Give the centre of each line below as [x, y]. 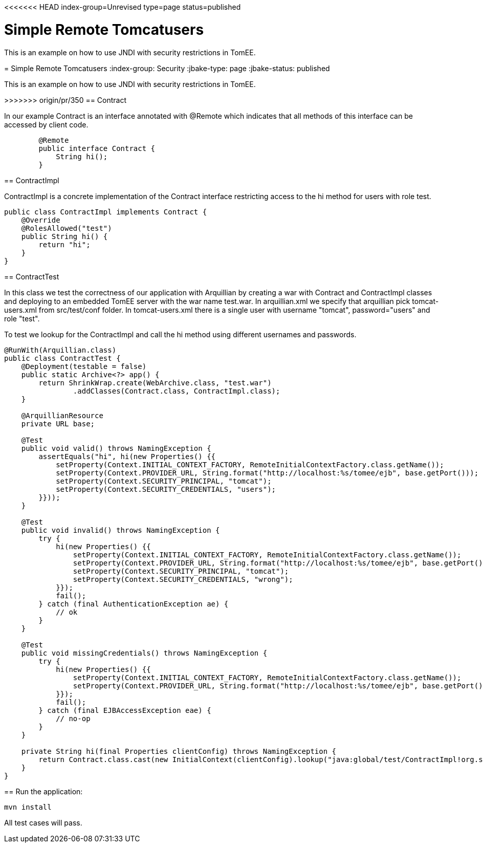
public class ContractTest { [62, 358]
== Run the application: [43, 791]
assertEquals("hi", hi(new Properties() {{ [127, 456]
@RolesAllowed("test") [67, 228]
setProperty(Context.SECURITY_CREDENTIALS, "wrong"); [183, 579]
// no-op [73, 718]
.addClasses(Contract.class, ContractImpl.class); [177, 391]
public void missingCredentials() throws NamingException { [144, 653]
